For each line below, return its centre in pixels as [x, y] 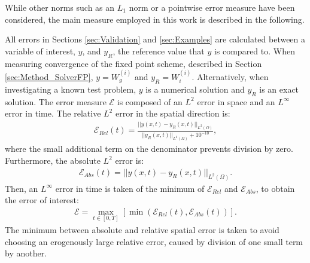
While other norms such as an [60, 7]
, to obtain [275, 188]
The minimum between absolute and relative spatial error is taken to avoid [142, 229]
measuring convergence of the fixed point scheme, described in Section [133, 63]
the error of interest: [42, 200]
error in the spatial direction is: [173, 113]
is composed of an [150, 101]
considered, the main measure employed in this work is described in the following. [155, 19]
